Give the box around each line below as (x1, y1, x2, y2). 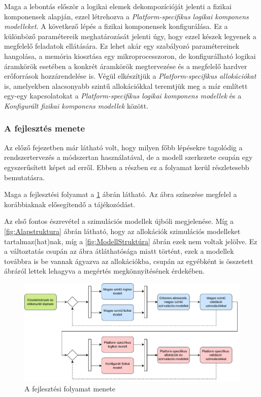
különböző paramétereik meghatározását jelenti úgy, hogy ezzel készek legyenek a (4, 30, 256, 41)
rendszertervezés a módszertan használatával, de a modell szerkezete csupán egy (4, 152, 253, 162)
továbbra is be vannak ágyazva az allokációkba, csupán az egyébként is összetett (4, 255, 253, 266)
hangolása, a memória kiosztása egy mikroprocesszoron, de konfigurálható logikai (4, 50, 256, 61)
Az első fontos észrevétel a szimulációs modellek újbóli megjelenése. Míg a (4, 216, 234, 226)
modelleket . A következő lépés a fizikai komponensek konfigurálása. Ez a (4, 21, 228, 31)
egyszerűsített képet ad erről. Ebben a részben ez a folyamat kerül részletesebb (4, 161, 249, 172)
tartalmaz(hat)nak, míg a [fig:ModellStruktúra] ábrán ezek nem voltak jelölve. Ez (4, 236, 257, 246)
